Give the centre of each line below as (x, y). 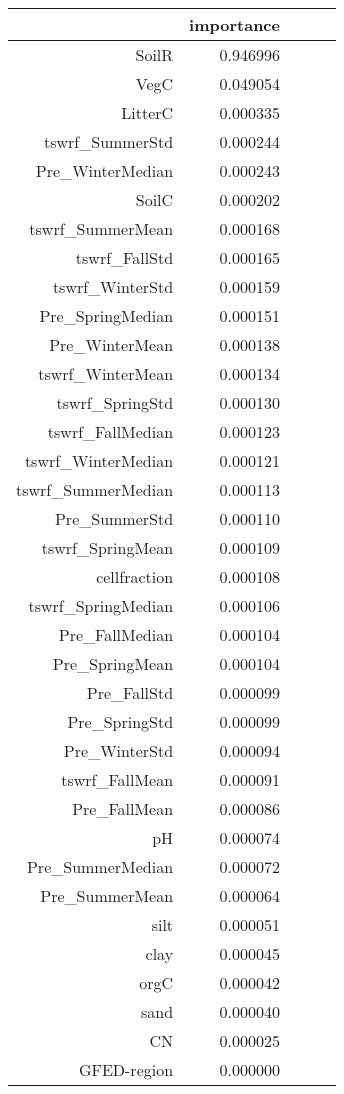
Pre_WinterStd (118, 750)
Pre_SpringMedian (106, 315)
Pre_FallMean (123, 808)
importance (234, 24)
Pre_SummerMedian (100, 866)
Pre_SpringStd (120, 721)
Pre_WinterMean (111, 344)
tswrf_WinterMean (106, 373)
